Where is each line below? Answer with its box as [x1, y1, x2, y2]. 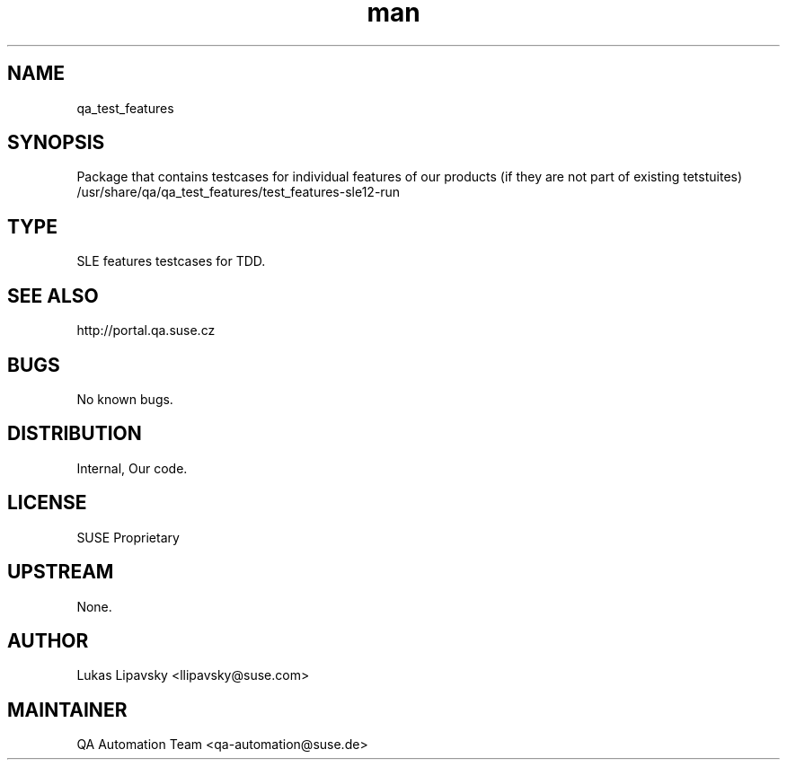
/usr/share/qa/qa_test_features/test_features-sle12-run [76, 184, 401, 200]
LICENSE [7, 491, 87, 515]
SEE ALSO [7, 284, 99, 307]
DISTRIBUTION [7, 422, 142, 445]
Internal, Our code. [76, 460, 188, 476]
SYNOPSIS [7, 131, 105, 154]
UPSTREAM [7, 560, 114, 584]
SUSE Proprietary [76, 529, 180, 545]
